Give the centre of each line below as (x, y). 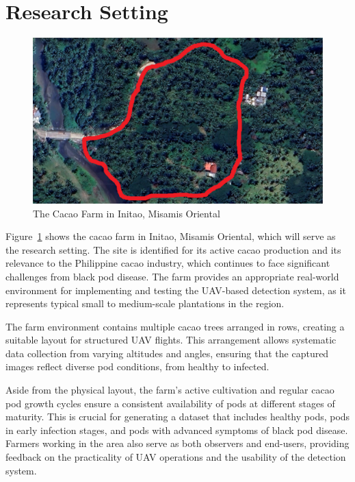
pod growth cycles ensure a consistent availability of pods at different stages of (170, 403)
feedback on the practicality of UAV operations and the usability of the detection (176, 457)
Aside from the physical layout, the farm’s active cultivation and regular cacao (170, 390)
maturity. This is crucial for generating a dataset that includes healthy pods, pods (178, 417)
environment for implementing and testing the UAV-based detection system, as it (176, 290)
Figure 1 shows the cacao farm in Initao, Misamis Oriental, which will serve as (171, 236)
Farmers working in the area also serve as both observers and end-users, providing (177, 443)
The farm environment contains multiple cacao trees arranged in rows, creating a (175, 326)
